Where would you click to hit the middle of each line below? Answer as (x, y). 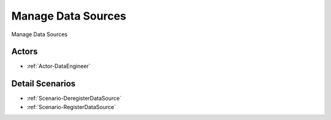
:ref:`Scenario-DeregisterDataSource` (74, 99)
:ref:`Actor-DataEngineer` (59, 66)
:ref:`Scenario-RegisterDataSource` (71, 107)
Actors (25, 52)
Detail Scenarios (44, 84)
